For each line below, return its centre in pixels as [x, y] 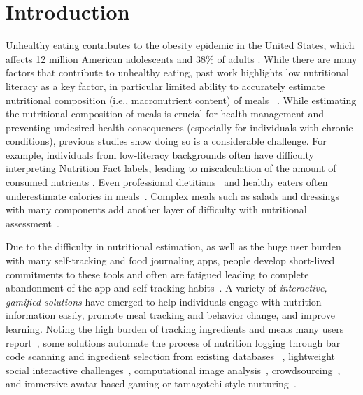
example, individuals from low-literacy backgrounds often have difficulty [160, 154]
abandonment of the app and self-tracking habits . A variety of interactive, [166, 288]
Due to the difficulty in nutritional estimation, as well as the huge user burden [173, 246]
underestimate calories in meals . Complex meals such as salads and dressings [172, 195]
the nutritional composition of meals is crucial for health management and [165, 114]
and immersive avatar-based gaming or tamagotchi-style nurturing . [151, 383]
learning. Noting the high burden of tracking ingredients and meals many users [175, 329]
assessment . [33, 223]
